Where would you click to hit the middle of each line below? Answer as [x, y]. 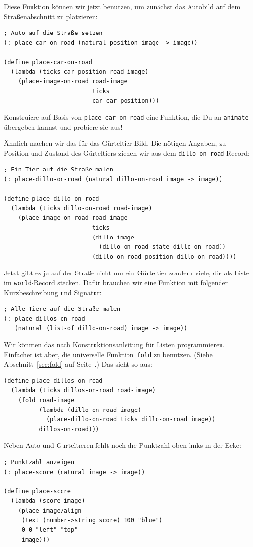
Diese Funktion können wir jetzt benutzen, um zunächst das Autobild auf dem [122, 6]
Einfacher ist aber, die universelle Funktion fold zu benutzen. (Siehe [108, 354]
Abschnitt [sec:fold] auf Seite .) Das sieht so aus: [78, 364]
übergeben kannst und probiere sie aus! [63, 126]
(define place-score [38, 491]
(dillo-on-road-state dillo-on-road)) [163, 247]
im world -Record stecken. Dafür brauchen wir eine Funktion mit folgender [116, 282]
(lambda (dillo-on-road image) [90, 410]
